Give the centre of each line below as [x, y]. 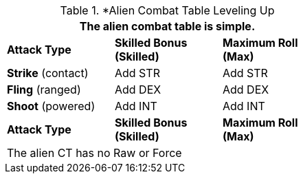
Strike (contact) [48, 73]
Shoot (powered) [51, 106]
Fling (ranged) [44, 89]
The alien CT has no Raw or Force [94, 153]
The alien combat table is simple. [167, 26]
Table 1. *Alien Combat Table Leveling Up [167, 10]
